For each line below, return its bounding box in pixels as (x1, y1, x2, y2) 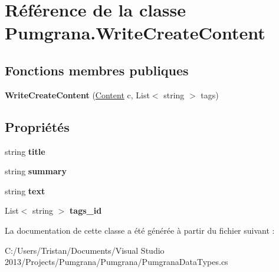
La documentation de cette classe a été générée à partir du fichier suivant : (5, 224, 275, 236)
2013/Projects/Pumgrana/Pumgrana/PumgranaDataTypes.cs (5, 256, 228, 268)
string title (5, 145, 45, 157)
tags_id (70, 204, 102, 217)
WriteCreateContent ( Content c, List (5, 88, 150, 101)
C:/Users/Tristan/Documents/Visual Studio (5, 244, 165, 256)
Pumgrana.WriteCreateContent (5, 21, 265, 45)
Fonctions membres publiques (5, 61, 189, 79)
